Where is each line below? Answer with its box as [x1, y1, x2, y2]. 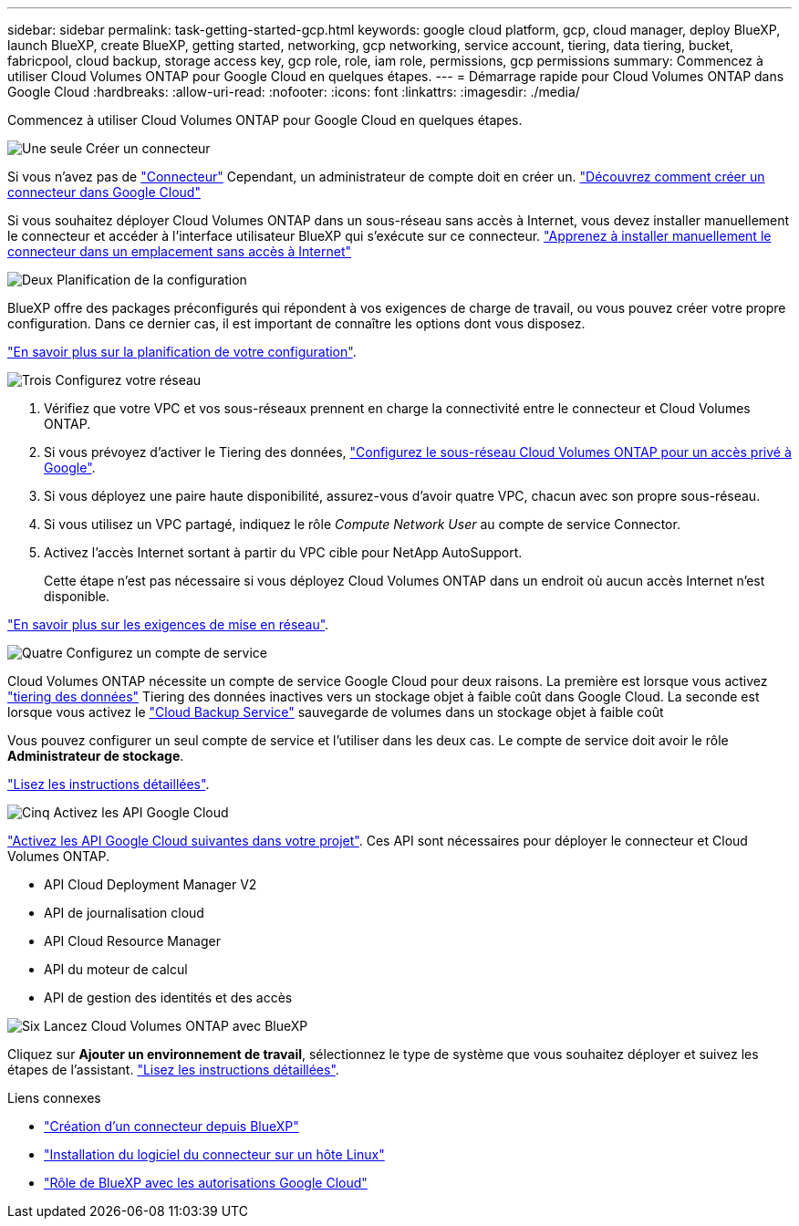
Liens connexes [7, 1090, 101, 1106]
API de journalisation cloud [44, 905, 204, 920]
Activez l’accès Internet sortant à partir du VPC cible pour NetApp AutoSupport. [44, 545, 523, 560]
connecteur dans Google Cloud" [7, 184, 201, 200]
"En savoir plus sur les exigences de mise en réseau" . [7, 617, 329, 632]
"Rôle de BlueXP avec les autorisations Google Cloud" [44, 1175, 368, 1190]
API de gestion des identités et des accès [44, 990, 293, 1005]
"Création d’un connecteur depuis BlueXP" [44, 1118, 299, 1134]
